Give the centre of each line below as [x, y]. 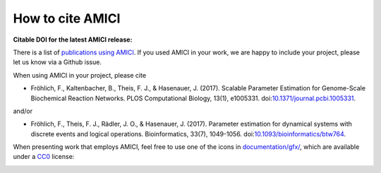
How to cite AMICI [67, 18]
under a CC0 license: [44, 157]
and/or [23, 111]
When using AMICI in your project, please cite [80, 75]
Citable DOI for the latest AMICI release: [73, 40]
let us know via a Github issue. [58, 62]
